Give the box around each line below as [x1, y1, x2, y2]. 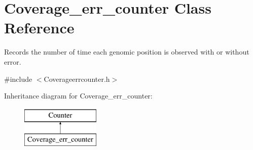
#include [4, 73, 32, 84]
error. [4, 56, 21, 67]
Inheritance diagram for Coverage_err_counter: [4, 90, 153, 101]
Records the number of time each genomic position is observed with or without [4, 46, 249, 57]
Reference [4, 17, 75, 38]
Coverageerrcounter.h [44, 73, 110, 84]
